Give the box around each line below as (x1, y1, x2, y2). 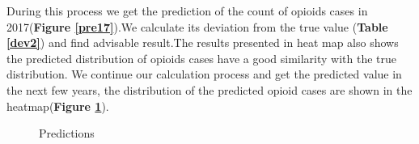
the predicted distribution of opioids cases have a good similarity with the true (6, 49, 397, 66)
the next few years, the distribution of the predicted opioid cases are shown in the (6, 81, 413, 98)
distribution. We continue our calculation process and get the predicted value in (6, 66, 402, 83)
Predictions (39, 125, 95, 142)
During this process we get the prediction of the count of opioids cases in (6, 2, 368, 19)
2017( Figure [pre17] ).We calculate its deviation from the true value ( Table (6, 18, 388, 35)
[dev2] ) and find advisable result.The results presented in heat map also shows (6, 34, 399, 51)
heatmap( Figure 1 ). (6, 97, 109, 114)
